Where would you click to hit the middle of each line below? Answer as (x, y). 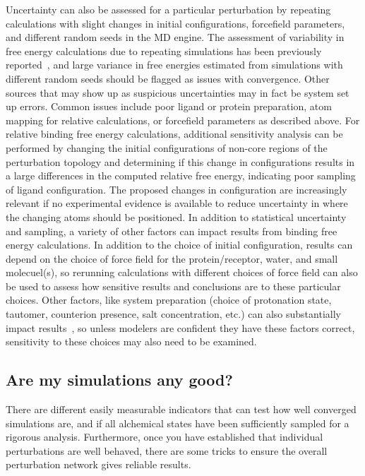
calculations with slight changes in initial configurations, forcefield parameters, (175, 23)
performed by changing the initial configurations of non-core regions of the (167, 147)
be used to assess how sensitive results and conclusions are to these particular (173, 286)
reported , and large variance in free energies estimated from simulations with (174, 65)
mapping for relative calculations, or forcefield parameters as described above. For (183, 120)
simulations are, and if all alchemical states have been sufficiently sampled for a (178, 423)
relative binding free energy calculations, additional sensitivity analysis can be (174, 134)
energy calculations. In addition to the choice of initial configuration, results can (179, 245)
